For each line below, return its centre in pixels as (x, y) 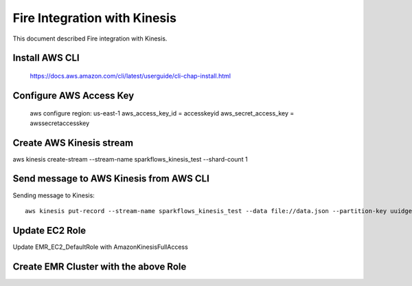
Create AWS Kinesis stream (73, 143)
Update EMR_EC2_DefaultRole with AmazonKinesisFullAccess (100, 247)
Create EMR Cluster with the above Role (100, 266)
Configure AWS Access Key (73, 95)
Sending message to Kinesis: (54, 195)
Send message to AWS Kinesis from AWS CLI (111, 179)
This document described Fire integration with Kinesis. (90, 38)
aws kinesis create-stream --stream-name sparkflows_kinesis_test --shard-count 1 (130, 159)
